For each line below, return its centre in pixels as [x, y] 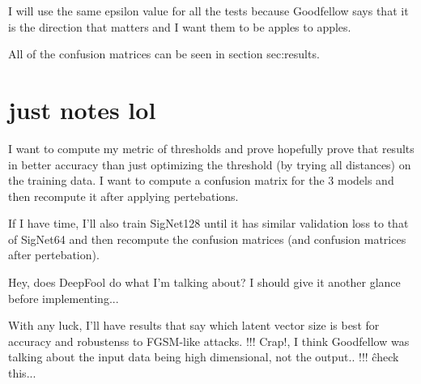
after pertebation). [54, 255]
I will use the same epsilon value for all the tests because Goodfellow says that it [208, 11]
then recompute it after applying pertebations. [123, 196]
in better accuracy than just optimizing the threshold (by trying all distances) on [210, 164]
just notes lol [82, 109]
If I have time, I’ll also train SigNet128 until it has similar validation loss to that [208, 223]
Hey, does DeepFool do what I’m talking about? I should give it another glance [204, 282]
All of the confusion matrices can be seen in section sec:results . [164, 54]
